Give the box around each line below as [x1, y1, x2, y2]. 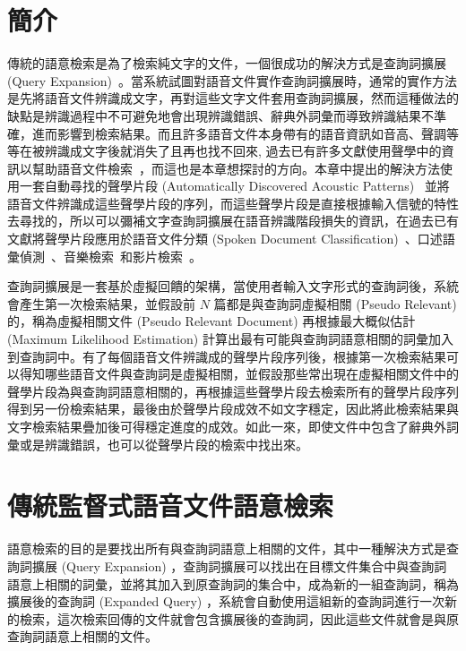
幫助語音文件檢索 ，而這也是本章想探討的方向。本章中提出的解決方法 [31, 158, 440, 177]
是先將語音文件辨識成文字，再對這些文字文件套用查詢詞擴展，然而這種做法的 [7, 89, 459, 107]
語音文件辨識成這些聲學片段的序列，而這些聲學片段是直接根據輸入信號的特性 [7, 193, 459, 212]
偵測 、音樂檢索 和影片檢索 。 [19, 246, 202, 265]
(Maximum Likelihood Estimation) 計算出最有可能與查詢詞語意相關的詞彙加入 [7, 330, 453, 348]
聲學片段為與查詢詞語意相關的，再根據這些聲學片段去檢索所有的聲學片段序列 [7, 381, 459, 400]
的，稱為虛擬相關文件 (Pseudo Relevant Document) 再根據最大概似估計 [7, 312, 416, 330]
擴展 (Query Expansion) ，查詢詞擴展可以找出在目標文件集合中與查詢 [31, 556, 435, 575]
